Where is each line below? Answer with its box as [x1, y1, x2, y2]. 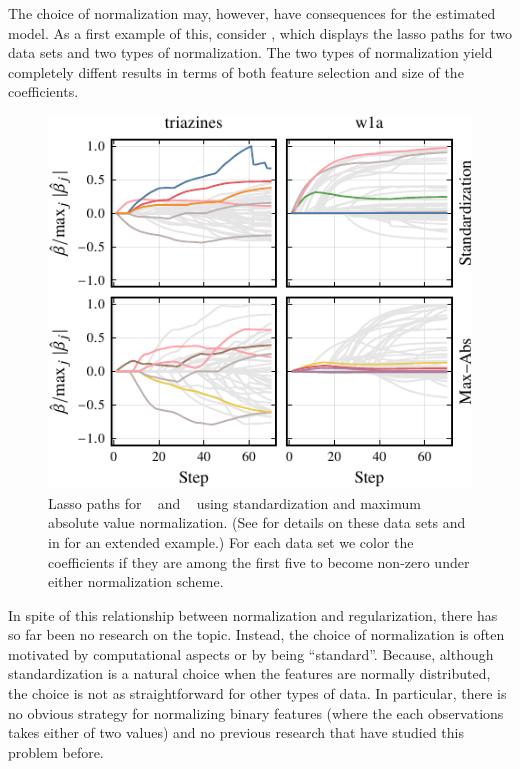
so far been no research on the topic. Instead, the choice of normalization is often [8, 624, 505, 645]
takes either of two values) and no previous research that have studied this [8, 722, 464, 743]
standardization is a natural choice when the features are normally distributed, [8, 663, 491, 684]
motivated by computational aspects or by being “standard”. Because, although [8, 643, 494, 664]
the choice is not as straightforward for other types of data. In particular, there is [8, 683, 507, 704]
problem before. [8, 741, 104, 762]
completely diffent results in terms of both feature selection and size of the [8, 61, 464, 82]
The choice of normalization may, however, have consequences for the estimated [8, 3, 496, 23]
